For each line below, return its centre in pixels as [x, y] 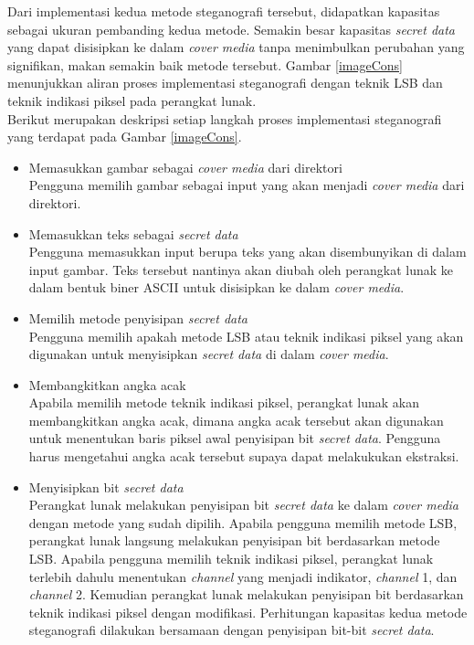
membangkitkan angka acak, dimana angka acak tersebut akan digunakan [236, 420]
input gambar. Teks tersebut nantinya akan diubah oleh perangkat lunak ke [241, 269]
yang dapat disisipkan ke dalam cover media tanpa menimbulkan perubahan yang [236, 47]
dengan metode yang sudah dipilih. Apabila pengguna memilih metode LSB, [243, 522]
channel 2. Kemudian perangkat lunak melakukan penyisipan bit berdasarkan [246, 594]
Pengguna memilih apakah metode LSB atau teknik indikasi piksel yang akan [246, 336]
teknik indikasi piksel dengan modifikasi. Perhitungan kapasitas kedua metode [248, 612]
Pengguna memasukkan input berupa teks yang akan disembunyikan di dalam [248, 252]
